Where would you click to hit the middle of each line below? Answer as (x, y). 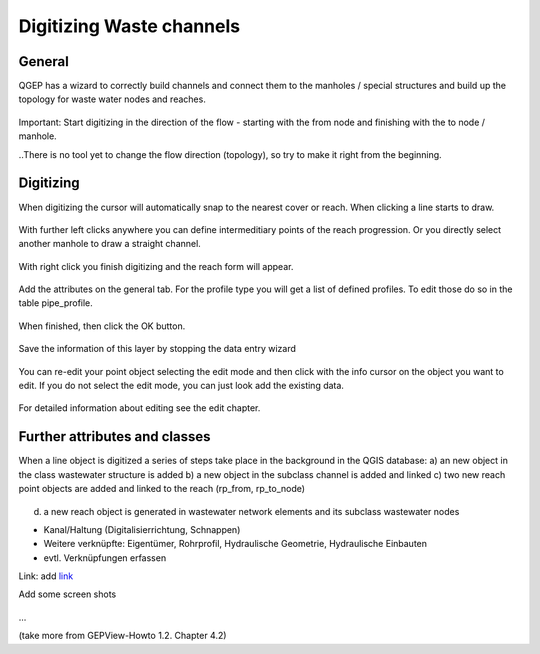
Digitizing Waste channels (129, 26)
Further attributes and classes (114, 436)
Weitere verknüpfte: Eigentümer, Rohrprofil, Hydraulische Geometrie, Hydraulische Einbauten (235, 544)
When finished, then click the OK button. (102, 326)
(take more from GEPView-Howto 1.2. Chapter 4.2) (122, 636)
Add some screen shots (67, 594)
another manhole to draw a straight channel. (110, 244)
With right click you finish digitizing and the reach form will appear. (156, 266)
